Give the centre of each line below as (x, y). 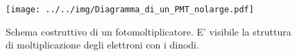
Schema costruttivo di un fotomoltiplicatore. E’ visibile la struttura (148, 31)
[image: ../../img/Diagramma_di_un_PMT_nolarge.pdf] (130, 10)
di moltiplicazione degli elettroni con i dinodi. (102, 45)
